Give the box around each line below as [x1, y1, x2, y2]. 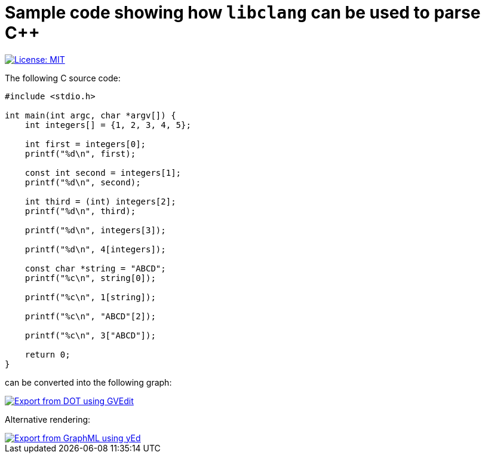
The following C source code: [5, 72, 121, 83]
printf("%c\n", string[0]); [24, 273, 156, 283]
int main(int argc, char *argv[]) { [5, 110, 176, 120]
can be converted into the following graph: [5, 377, 172, 387]
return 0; [24, 349, 70, 359]
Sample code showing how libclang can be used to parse [5, 2, 481, 23]
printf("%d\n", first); [24, 148, 136, 158]
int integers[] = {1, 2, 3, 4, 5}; [24, 120, 191, 130]
